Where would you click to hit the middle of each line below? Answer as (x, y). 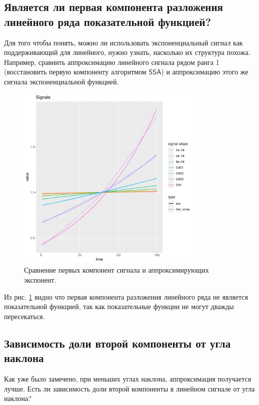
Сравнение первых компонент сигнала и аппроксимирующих (116, 270)
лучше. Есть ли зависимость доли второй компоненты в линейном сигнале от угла (129, 388)
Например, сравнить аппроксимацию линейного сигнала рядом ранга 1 (112, 62)
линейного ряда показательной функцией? (108, 21)
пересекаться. (24, 316)
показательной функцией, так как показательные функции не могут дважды (119, 306)
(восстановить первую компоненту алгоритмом (75, 72)
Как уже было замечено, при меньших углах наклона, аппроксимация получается (128, 378)
